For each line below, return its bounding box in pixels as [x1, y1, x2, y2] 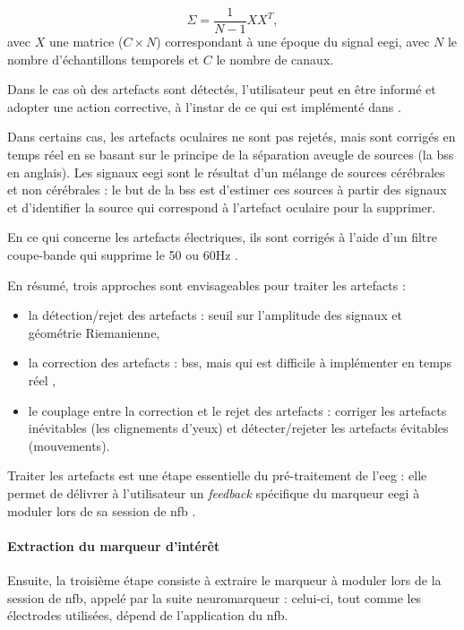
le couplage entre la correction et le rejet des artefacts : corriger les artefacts [28, 401, 447, 419]
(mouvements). [28, 436, 110, 454]
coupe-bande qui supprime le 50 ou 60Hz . [7, 246, 238, 263]
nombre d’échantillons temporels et [7, 49, 200, 68]
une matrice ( [48, 32, 124, 51]
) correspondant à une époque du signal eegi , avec [156, 32, 430, 51]
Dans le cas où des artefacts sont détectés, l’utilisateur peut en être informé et [7, 80, 436, 99]
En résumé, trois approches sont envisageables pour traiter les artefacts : [7, 275, 406, 294]
